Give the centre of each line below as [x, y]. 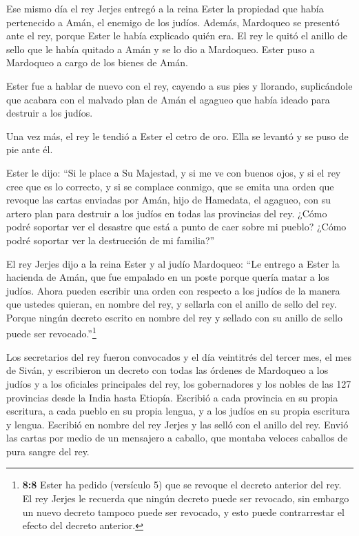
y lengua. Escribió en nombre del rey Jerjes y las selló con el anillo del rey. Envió [177, 424]
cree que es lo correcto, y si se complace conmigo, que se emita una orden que [170, 186]
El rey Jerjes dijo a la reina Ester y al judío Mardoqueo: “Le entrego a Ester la [173, 263]
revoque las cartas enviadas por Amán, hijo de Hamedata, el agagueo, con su [168, 200]
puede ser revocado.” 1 [51, 332]
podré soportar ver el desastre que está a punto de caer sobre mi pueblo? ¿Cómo [176, 227]
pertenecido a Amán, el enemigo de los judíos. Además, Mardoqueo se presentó [173, 22]
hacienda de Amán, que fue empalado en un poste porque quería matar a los [168, 277]
